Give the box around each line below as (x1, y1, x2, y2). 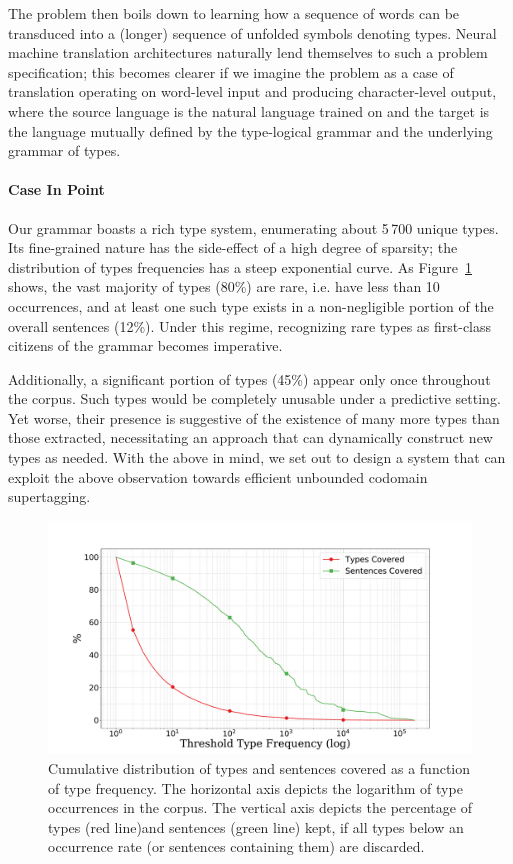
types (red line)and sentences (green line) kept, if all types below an (48, 816, 464, 837)
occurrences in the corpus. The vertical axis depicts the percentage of (48, 797, 472, 818)
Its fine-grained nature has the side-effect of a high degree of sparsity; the (8, 237, 458, 258)
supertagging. (8, 486, 91, 507)
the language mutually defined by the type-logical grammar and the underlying (8, 120, 493, 141)
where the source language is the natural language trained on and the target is (8, 100, 490, 121)
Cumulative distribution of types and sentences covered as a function (48, 757, 471, 778)
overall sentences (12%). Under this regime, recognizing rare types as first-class (8, 315, 492, 336)
